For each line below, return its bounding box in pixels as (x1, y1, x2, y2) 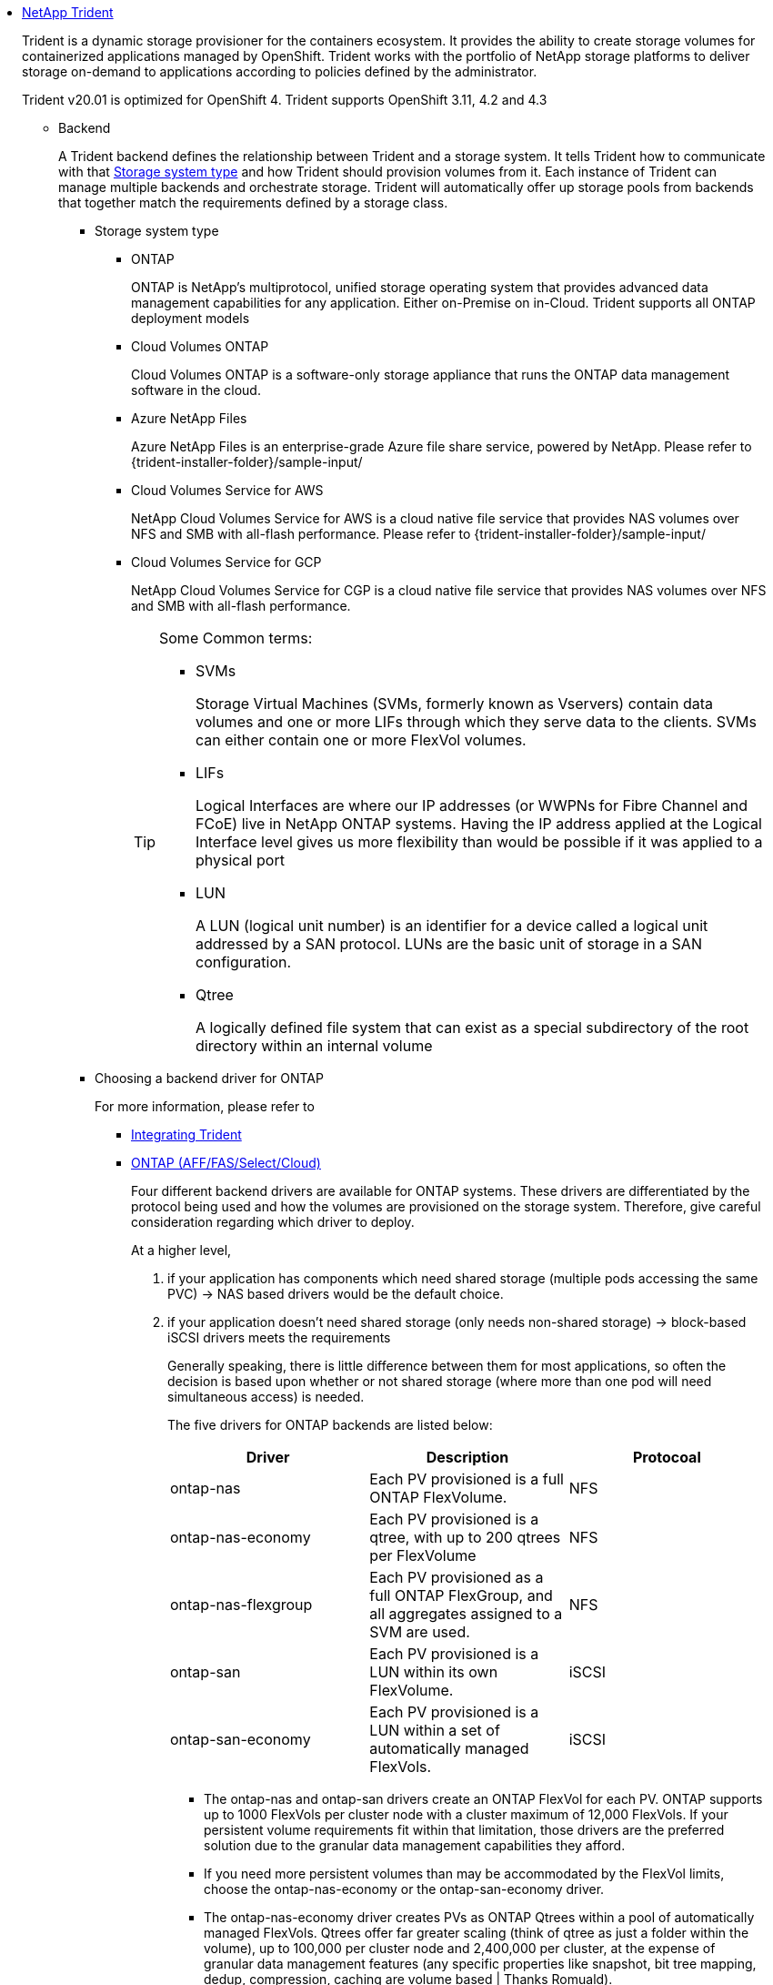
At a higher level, (131, 1242, 232, 1258)
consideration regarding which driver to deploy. (131, 1214, 415, 1230)
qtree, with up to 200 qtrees (369, 1528, 561, 1546)
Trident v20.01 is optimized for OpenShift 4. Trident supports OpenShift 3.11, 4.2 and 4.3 (22, 92, 547, 107)
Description (426, 1448, 509, 1466)
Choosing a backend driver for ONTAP (95, 1070, 324, 1086)
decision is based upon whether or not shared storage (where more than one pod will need (167, 1373, 712, 1389)
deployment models (131, 310, 250, 326)
